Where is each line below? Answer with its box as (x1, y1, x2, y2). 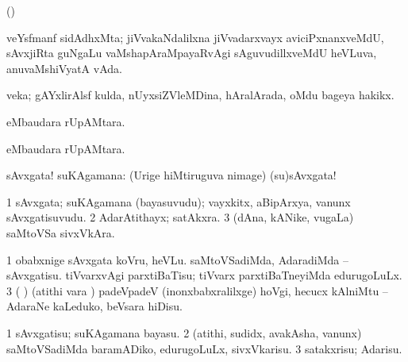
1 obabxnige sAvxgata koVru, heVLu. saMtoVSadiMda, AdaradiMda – (6, 251, 349, 268)
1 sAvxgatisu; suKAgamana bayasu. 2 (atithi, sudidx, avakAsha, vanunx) (6, 324, 362, 341)
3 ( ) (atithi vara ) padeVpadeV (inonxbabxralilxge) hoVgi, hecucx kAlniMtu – (6, 282, 388, 298)
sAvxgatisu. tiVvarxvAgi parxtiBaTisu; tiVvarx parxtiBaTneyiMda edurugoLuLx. (6, 267, 402, 283)
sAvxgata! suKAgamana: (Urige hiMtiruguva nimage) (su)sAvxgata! (6, 167, 337, 183)
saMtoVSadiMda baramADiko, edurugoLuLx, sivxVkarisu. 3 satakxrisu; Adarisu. (6, 340, 402, 356)
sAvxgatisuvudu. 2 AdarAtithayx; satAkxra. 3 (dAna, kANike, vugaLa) (6, 209, 354, 225)
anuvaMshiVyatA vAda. (6, 60, 122, 76)
